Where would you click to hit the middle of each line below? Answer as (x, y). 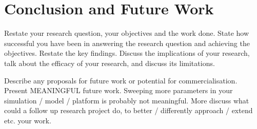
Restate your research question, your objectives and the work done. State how (127, 33)
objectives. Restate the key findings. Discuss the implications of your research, (127, 53)
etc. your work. (28, 120)
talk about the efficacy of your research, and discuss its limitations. (110, 63)
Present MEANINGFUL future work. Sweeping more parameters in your (118, 90)
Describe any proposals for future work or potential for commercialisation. (121, 80)
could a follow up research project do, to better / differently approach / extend (128, 110)
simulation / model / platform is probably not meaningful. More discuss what (127, 100)
